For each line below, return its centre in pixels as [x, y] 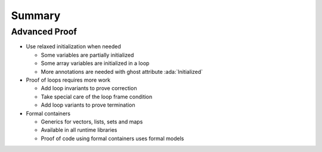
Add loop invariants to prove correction [89, 88]
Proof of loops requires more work [68, 80]
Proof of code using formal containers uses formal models [112, 138]
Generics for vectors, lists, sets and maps [92, 122]
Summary [36, 15]
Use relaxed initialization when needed [74, 46]
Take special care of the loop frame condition [97, 97]
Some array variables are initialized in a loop [95, 63]
